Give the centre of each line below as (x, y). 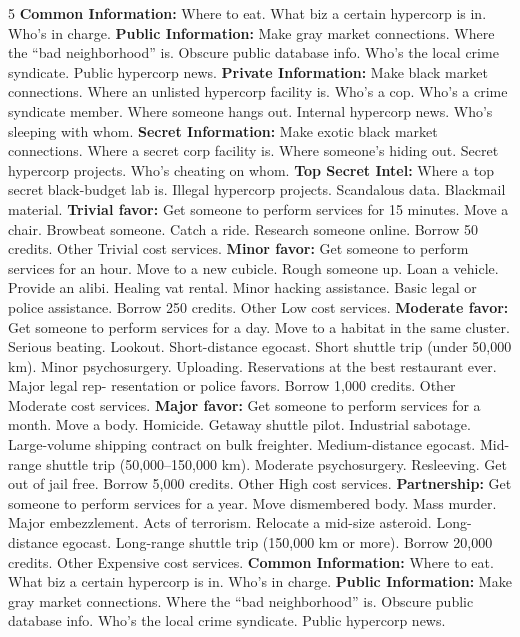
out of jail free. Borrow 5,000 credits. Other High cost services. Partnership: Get (260, 483)
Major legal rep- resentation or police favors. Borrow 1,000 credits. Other (232, 385)
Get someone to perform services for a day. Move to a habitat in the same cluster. (259, 326)
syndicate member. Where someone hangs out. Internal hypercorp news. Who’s (250, 110)
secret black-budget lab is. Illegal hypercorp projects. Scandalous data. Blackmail (257, 189)
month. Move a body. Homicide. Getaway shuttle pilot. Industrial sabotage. (239, 424)
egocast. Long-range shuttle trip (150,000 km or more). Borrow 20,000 (277, 542)
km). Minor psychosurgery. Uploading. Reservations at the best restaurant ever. (252, 365)
